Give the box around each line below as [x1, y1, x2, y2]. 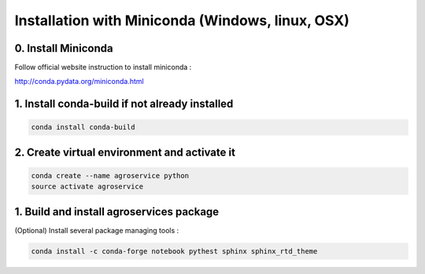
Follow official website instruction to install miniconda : [14, 63, 192, 72]
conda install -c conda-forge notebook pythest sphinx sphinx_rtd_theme [31, 247, 318, 255]
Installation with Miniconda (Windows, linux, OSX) [14, 12, 350, 29]
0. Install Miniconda [14, 42, 113, 55]
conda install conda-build [31, 122, 135, 132]
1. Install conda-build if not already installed [14, 97, 234, 111]
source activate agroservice [31, 182, 144, 192]
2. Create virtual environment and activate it [14, 145, 236, 159]
